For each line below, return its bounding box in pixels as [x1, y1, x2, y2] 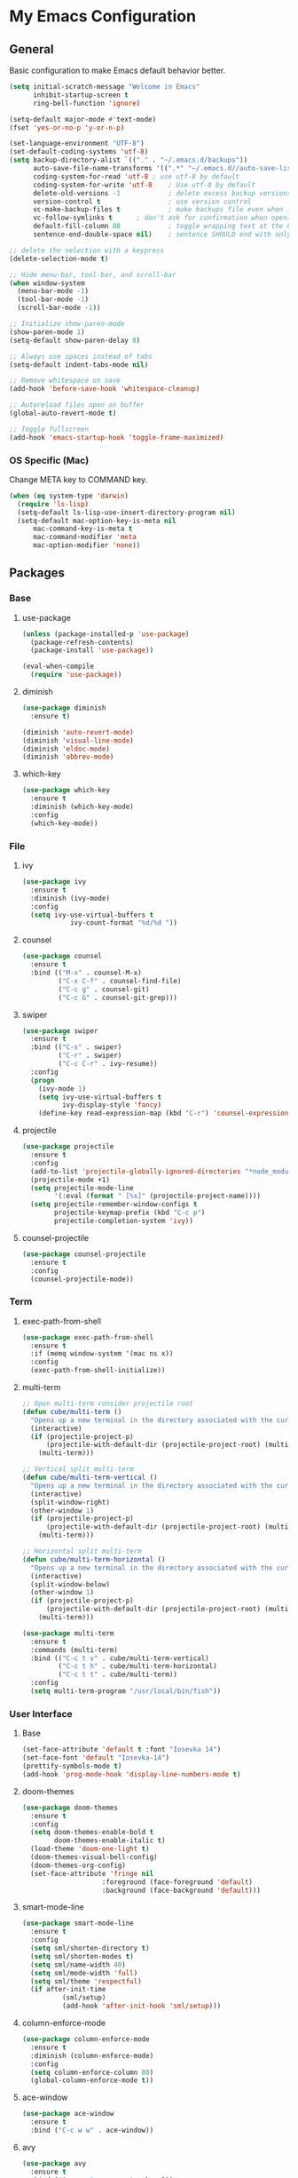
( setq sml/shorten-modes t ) [30, 1951, 135, 1960]
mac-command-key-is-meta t [32, 524, 133, 534]
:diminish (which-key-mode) [30, 802, 135, 812]
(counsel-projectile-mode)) [30, 1275, 135, 1284]
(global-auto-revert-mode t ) [9, 409, 117, 417]
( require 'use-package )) [30, 671, 122, 680]
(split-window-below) [30, 1579, 111, 1589]
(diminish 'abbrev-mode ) [21, 752, 114, 761]
